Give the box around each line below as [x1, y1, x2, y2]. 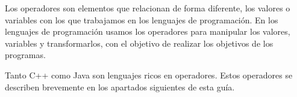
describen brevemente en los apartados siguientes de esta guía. [5, 80, 235, 93]
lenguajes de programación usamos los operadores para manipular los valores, [5, 25, 290, 38]
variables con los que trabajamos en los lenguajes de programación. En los [5, 13, 278, 26]
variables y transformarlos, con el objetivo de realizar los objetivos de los [5, 37, 274, 49]
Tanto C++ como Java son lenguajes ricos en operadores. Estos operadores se [5, 68, 293, 81]
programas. [5, 48, 46, 61]
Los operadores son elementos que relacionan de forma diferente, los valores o [5, 2, 290, 14]
